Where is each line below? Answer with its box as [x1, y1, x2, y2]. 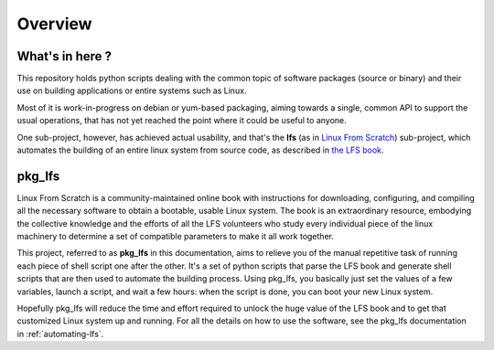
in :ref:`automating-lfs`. [16, 328, 104, 339]
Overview [16, 14, 92, 34]
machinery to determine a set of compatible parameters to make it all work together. [16, 231, 334, 242]
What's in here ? [16, 48, 113, 64]
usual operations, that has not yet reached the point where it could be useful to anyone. [16, 115, 347, 126]
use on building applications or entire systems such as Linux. [16, 85, 247, 96]
